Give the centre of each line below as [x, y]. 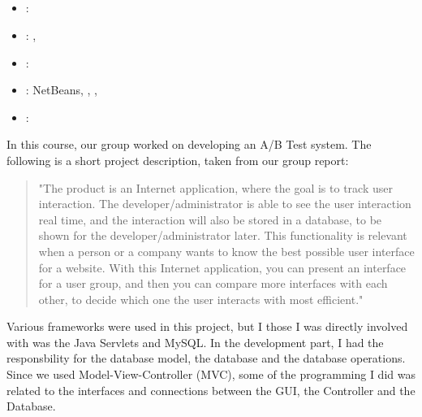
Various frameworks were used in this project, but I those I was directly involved [207, 326]
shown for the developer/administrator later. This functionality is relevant [223, 235]
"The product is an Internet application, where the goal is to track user [215, 187]
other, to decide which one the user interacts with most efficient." [201, 299]
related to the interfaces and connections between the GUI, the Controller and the [211, 390]
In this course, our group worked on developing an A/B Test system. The [189, 144]
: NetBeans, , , [61, 90]
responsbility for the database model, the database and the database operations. [206, 358]
